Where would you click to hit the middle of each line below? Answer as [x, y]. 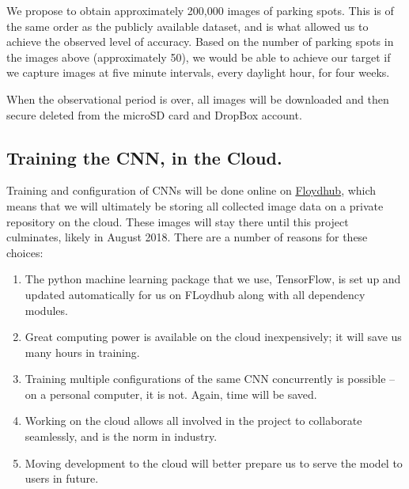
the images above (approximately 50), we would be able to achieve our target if [199, 57]
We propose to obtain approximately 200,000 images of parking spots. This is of [200, 10]
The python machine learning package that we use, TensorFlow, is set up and [213, 279]
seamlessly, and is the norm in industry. [121, 436]
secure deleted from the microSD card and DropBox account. [154, 114]
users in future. [62, 478]
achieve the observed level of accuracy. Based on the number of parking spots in [200, 42]
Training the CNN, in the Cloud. [144, 157]
